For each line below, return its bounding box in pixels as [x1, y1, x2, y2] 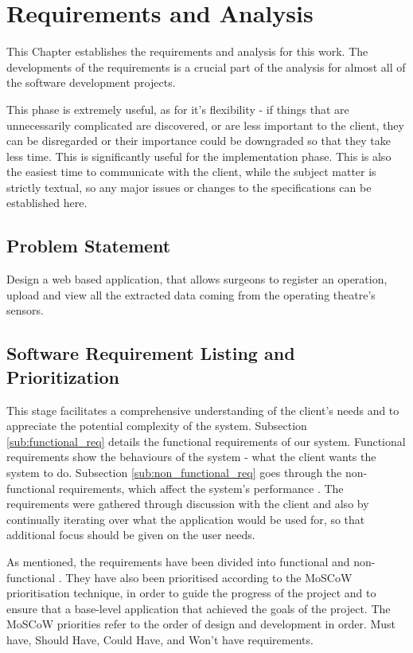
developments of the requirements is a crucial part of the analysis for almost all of [6, 58, 406, 75]
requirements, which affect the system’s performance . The [58, 479, 344, 496]
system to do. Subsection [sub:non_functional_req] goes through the [6, 464, 342, 481]
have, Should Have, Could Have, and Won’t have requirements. [6, 631, 314, 647]
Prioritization [6, 364, 120, 389]
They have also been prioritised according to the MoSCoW [65, 569, 353, 585]
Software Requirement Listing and [6, 341, 295, 366]
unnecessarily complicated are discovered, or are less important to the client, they [6, 116, 404, 133]
